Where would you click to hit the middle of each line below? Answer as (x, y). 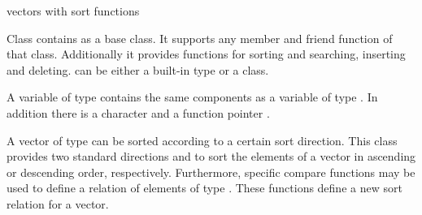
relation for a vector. (58, 203)
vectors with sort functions (73, 11)
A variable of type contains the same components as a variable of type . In (192, 97)
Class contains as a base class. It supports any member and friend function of (200, 38)
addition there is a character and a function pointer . (138, 112)
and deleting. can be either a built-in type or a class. (138, 69)
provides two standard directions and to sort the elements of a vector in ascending (211, 156)
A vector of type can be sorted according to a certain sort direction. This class (202, 140)
